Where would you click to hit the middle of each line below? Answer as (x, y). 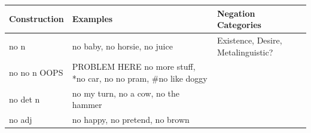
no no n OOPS (36, 72)
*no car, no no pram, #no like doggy (140, 78)
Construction (36, 19)
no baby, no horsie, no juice (122, 46)
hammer (87, 105)
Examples (92, 19)
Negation (236, 13)
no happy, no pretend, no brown (131, 120)
